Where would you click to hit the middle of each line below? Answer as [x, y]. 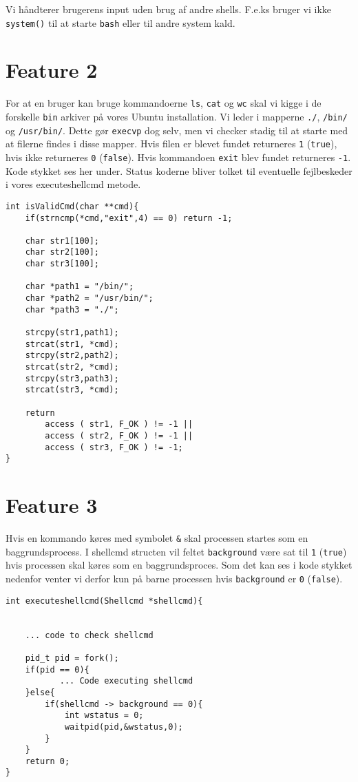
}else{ [40, 692]
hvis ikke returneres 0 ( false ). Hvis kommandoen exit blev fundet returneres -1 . [178, 157]
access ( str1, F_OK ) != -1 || [119, 424]
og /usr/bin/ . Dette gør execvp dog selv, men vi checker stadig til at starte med [177, 130]
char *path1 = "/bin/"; [80, 287]
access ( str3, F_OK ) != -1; [114, 447]
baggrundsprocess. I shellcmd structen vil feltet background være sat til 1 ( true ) [176, 551]
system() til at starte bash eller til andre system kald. [120, 22]
